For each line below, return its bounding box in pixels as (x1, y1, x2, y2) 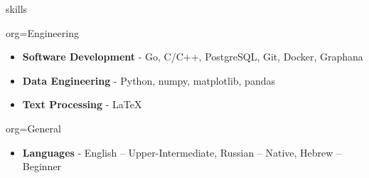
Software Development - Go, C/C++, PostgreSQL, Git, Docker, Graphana (22, 49, 363, 64)
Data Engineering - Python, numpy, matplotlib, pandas (22, 73, 275, 88)
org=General (6, 120, 61, 135)
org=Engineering (6, 25, 79, 40)
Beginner (22, 159, 62, 174)
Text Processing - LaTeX (22, 97, 142, 112)
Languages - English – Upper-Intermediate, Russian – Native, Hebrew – (22, 145, 342, 159)
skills (6, 1, 28, 16)
